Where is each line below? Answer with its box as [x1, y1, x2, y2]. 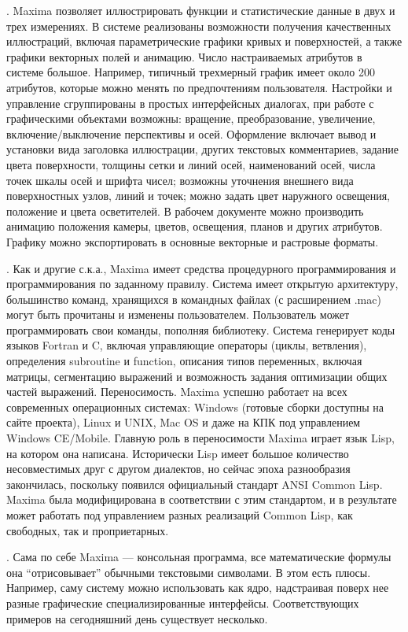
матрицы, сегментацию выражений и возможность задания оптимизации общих [6, 368, 388, 384]
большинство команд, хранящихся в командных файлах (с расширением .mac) [6, 290, 381, 307]
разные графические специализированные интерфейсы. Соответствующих [6, 594, 359, 611]
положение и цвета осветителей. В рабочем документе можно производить [6, 202, 364, 219]
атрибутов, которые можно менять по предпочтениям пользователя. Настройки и [6, 79, 392, 95]
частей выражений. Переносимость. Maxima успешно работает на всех [6, 383, 347, 400]
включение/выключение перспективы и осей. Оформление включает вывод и [6, 125, 377, 142]
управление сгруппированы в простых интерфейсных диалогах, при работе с [6, 94, 374, 111]
